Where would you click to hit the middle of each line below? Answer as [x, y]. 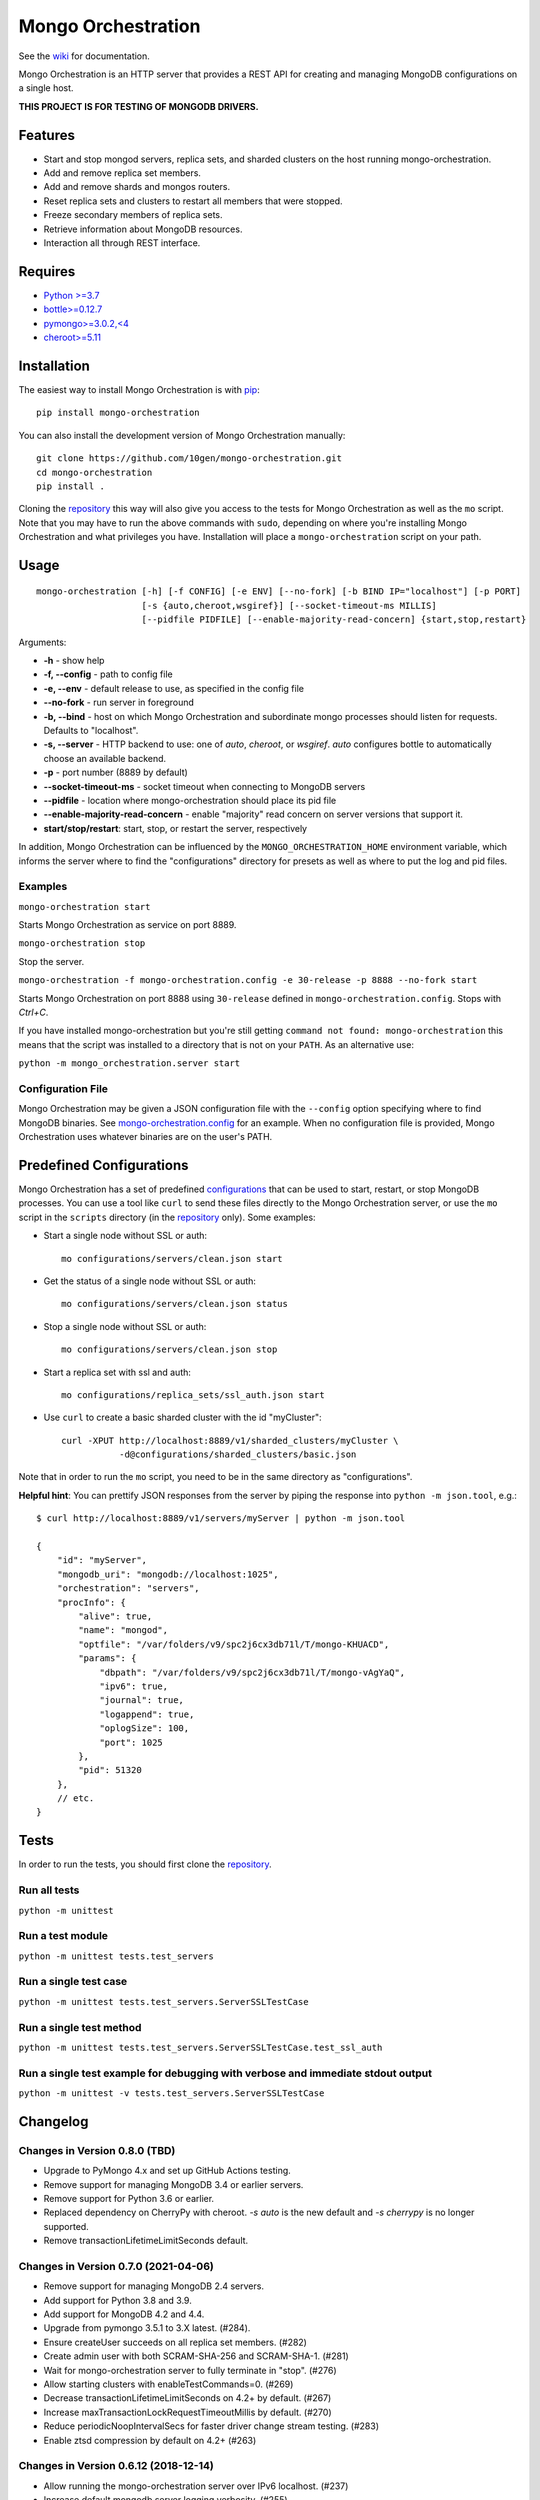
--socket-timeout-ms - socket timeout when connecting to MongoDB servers [204, 786]
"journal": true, [142, 1700]
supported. [66, 2226]
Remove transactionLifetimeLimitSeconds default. [146, 2241]
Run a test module [63, 1936]
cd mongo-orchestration [94, 472]
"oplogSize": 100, [144, 1728]
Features [46, 135]
